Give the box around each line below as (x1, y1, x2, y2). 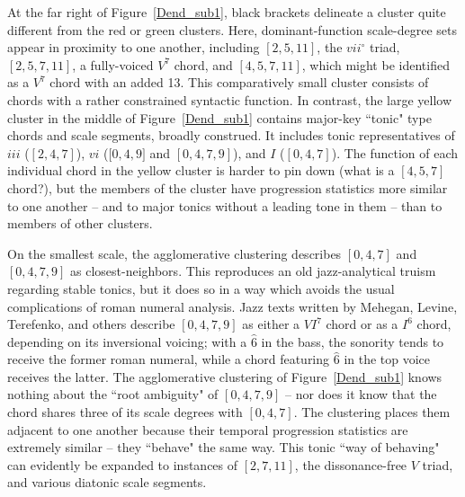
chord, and (174, 55, 233, 74)
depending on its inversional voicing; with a (7, 332, 247, 351)
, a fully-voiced (72, 55, 154, 74)
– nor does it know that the (285, 385, 437, 404)
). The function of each (331, 143, 459, 162)
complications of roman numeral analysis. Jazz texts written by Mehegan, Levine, (7, 297, 458, 315)
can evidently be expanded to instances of (7, 455, 238, 474)
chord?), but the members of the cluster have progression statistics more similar (7, 178, 448, 197)
